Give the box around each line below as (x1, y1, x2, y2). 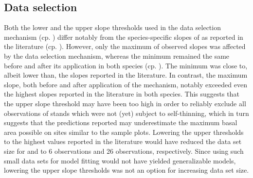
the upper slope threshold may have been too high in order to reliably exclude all (4, 98, 246, 108)
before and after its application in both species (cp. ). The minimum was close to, (4, 60, 248, 70)
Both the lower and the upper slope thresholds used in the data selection (4, 22, 221, 32)
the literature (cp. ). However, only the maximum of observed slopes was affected (4, 41, 246, 51)
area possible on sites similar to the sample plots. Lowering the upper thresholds (4, 127, 244, 137)
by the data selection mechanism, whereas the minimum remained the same (4, 50, 230, 61)
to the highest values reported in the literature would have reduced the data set (4, 136, 242, 146)
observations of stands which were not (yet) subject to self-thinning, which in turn (4, 108, 249, 118)
